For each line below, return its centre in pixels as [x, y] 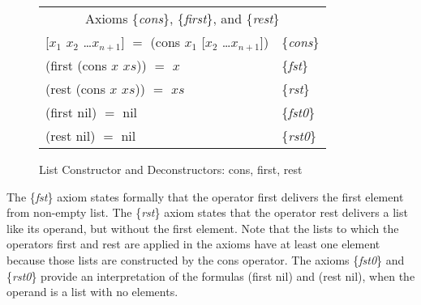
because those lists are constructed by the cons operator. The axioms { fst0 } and [206, 259]
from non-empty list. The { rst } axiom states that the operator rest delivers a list [207, 212]
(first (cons [76, 65]
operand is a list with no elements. [92, 292]
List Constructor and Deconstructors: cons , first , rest [171, 169]
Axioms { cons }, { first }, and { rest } [182, 18]
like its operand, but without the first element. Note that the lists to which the [203, 228]
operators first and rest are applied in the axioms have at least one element [193, 244]
